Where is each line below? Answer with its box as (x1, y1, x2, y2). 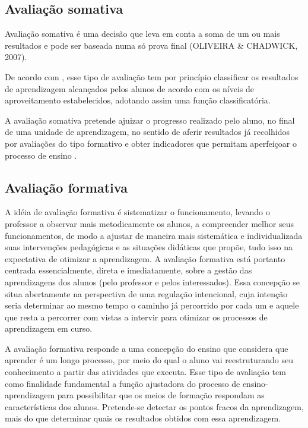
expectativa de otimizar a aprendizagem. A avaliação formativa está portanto (5, 252, 285, 265)
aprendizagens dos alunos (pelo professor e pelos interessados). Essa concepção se (5, 275, 300, 288)
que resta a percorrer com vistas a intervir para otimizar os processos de (5, 310, 268, 323)
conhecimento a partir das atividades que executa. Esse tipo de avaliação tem (5, 366, 286, 378)
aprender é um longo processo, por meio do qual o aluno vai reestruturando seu (5, 354, 293, 366)
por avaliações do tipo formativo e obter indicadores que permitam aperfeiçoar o (5, 137, 297, 149)
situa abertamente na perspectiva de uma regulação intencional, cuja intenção (5, 287, 288, 300)
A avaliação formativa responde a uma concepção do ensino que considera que (5, 342, 288, 354)
